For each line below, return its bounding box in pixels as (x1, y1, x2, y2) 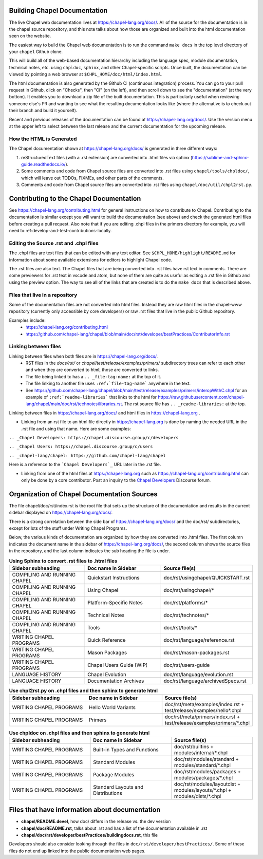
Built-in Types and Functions (93, 746, 159, 753)
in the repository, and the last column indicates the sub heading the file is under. (9, 548, 170, 554)
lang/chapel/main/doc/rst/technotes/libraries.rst (25, 401, 122, 407)
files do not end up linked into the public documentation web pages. (9, 848, 146, 854)
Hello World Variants (88, 704, 136, 711)
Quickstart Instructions (87, 574, 140, 581)
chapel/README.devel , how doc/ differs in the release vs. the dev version (21, 819, 171, 824)
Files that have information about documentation (9, 806, 161, 814)
